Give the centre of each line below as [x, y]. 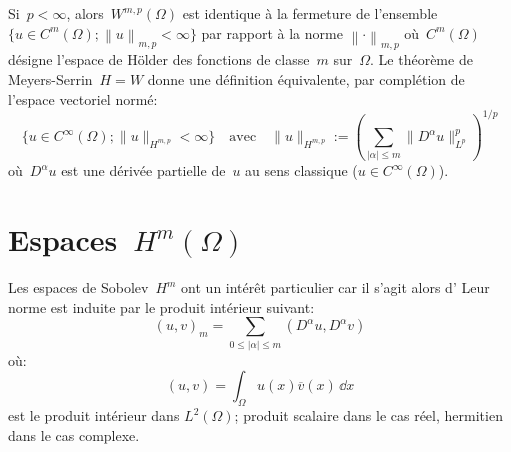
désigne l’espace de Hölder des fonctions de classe [159, 59]
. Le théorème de [421, 59]
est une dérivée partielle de [143, 170]
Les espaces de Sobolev [78, 287]
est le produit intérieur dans [94, 415]
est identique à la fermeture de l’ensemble [310, 13]
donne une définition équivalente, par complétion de [306, 78]
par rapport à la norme [272, 32]
